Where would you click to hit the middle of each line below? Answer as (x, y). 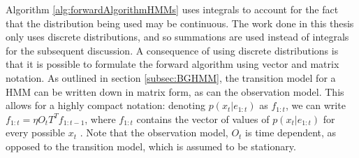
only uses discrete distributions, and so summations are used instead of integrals (177, 37)
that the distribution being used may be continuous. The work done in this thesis (180, 23)
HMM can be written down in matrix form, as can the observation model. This (175, 91)
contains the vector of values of (203, 118)
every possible (35, 132)
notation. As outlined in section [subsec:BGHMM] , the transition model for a (171, 77)
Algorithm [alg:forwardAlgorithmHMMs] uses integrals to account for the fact (172, 9)
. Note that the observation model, (154, 132)
